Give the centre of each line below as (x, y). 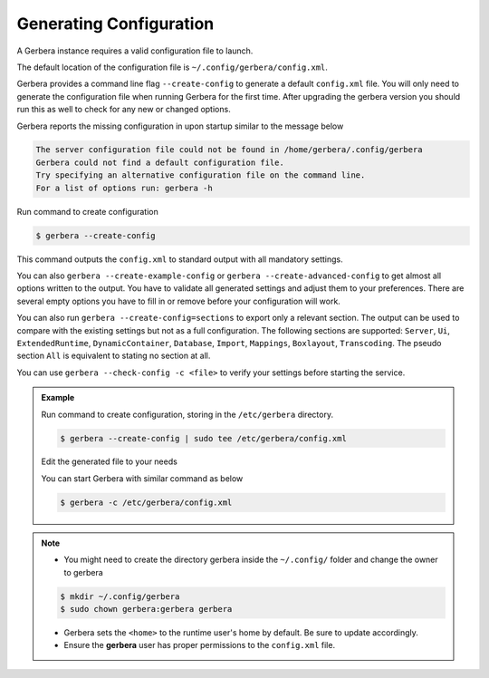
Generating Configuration (115, 24)
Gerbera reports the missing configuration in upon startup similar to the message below (180, 126)
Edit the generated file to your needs (110, 461)
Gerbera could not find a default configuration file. (160, 162)
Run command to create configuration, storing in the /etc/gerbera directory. (187, 414)
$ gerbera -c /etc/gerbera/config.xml (146, 502)
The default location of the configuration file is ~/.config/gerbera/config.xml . (172, 67)
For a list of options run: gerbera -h (124, 188)
